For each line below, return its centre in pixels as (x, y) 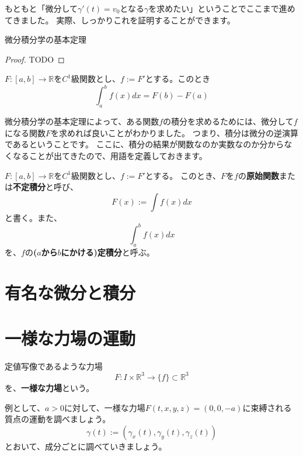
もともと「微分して (41, 8)
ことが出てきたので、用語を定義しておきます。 (118, 156)
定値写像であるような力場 (54, 366)
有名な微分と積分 (70, 292)
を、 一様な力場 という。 (50, 387)
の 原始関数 (258, 175)
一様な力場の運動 (70, 338)
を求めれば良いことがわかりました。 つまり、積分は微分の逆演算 (175, 132)
